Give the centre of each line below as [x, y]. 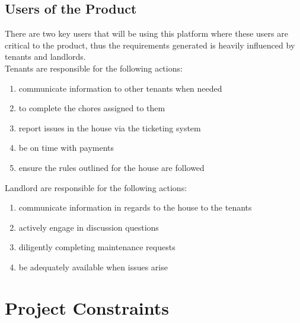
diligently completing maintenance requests [97, 247]
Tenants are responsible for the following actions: [94, 68]
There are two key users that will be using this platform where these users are [146, 33]
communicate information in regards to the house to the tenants [135, 207]
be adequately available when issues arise [93, 267]
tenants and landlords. [45, 56]
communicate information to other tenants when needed [120, 88]
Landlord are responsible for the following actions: [96, 187]
